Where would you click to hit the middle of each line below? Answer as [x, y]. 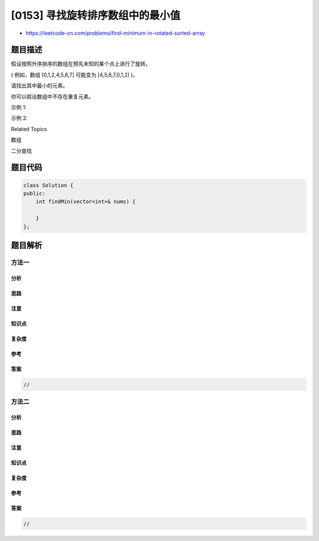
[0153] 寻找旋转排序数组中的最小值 [96, 15]
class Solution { [48, 185]
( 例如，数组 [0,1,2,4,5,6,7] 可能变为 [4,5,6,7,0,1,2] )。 [74, 74]
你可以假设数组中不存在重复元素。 [52, 96]
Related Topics [29, 129]
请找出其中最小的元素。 [39, 86]
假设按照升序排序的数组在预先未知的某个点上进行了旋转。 [81, 64]
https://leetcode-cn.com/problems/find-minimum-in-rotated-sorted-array [115, 33]
